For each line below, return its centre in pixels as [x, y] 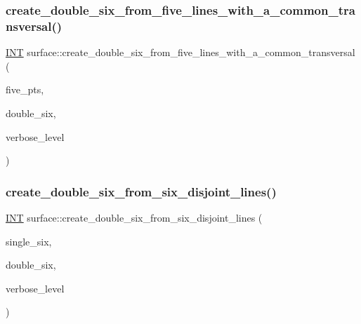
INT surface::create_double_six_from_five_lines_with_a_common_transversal [180, 52]
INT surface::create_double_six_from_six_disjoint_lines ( [134, 217]
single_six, [29, 241]
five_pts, [25, 89]
